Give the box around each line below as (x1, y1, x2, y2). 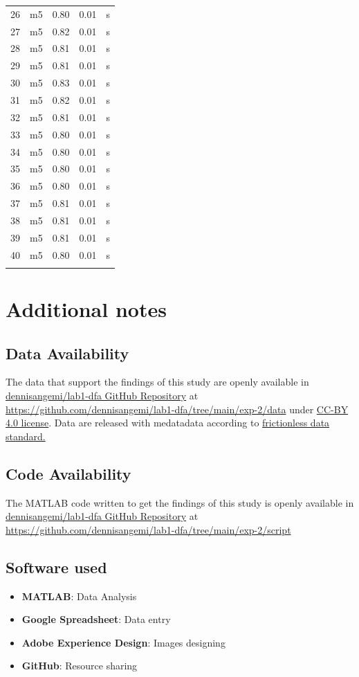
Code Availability (6, 462, 131, 484)
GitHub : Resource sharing (21, 658, 138, 673)
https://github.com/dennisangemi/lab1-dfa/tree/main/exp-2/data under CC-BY (6, 401, 349, 416)
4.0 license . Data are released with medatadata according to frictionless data (6, 415, 330, 430)
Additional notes (6, 295, 167, 323)
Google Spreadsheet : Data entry (21, 612, 171, 626)
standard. (6, 428, 46, 443)
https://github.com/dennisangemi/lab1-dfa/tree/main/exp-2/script (6, 522, 291, 536)
